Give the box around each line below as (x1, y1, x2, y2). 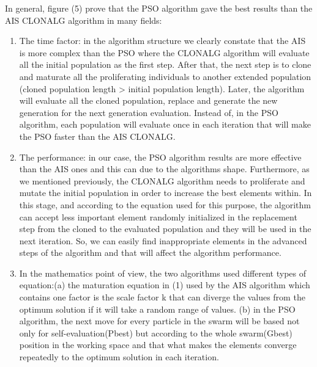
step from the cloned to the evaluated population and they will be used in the (19, 222, 311, 235)
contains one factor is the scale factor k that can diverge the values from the (19, 291, 305, 303)
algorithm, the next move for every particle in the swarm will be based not (19, 314, 300, 327)
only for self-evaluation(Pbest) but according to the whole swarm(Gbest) (19, 326, 293, 339)
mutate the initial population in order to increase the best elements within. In (19, 186, 312, 199)
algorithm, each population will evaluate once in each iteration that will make (19, 118, 311, 131)
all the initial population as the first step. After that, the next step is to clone (19, 58, 311, 71)
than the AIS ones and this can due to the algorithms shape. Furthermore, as (19, 162, 310, 175)
